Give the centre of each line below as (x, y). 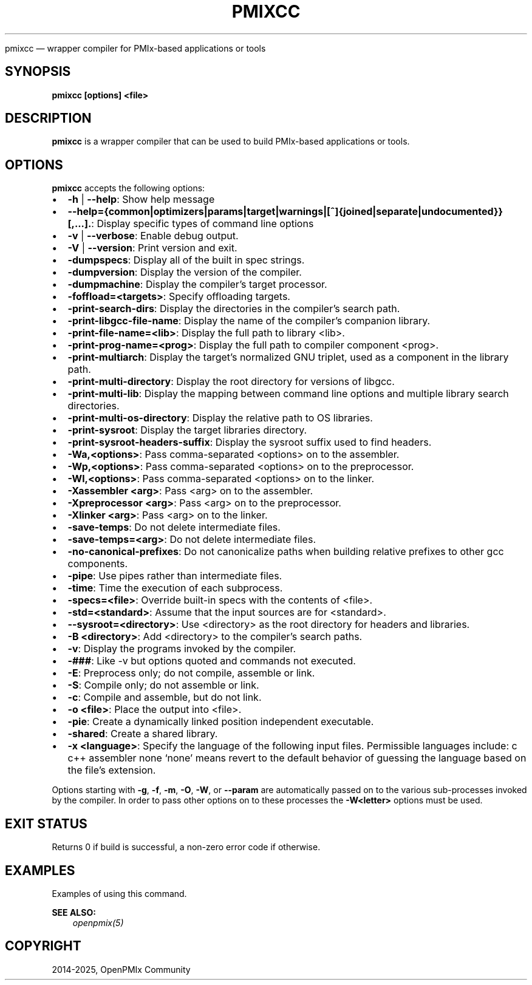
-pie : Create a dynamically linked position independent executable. (221, 722)
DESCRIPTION (48, 118)
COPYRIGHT (43, 946)
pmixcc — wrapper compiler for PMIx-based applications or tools (135, 48)
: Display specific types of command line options (203, 224)
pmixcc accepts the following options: (128, 188)
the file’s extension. (112, 770)
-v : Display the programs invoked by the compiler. (182, 649)
